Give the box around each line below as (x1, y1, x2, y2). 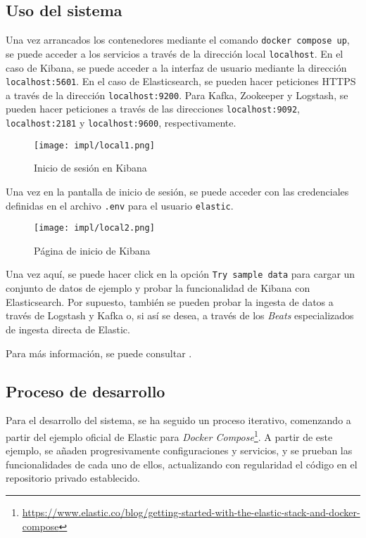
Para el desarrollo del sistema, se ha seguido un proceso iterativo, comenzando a (6, 413, 351, 428)
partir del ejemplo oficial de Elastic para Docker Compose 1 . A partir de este (6, 427, 333, 444)
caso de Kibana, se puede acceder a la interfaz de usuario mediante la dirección (6, 60, 347, 75)
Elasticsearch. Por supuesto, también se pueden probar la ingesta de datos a (6, 294, 334, 309)
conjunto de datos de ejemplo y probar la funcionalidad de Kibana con (6, 281, 310, 295)
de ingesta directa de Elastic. (6, 321, 130, 336)
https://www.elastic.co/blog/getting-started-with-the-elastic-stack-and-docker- (22, 504, 360, 519)
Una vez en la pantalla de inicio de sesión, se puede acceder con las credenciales (6, 184, 349, 198)
